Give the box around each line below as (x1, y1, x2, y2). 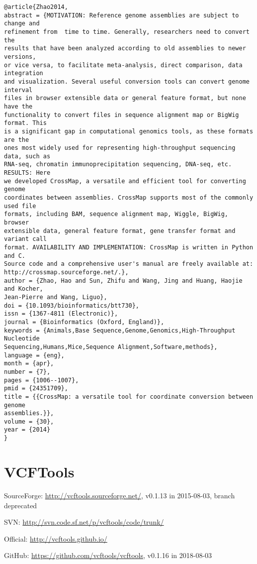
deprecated (4, 500, 37, 510)
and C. (4, 252, 25, 259)
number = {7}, (4, 368, 51, 375)
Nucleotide (4, 335, 40, 342)
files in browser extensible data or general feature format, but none (4, 95, 246, 102)
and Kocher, (4, 285, 43, 293)
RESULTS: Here (4, 169, 51, 177)
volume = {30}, (4, 418, 54, 425)
